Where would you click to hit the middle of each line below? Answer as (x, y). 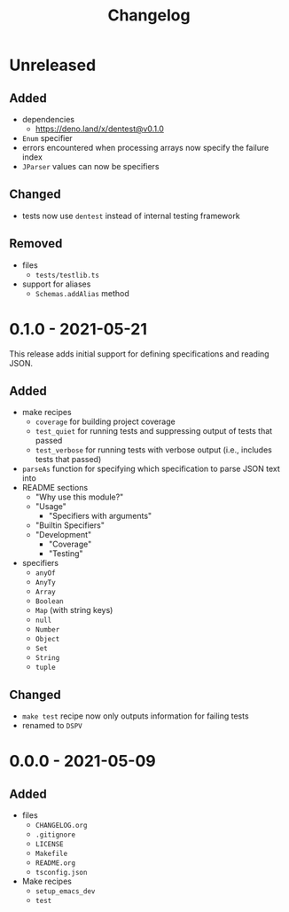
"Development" (63, 535)
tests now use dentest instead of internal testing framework (131, 216)
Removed (36, 244)
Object (47, 640)
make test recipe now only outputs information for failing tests (136, 716)
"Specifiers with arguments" (100, 516)
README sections (55, 488)
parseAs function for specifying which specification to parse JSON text (151, 469)
